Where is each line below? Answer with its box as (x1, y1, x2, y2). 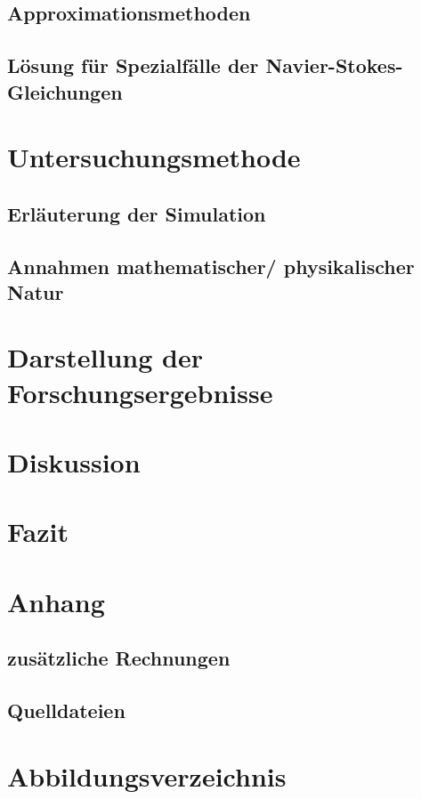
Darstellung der (7, 339, 203, 375)
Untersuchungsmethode (7, 139, 301, 175)
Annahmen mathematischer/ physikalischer (7, 252, 415, 279)
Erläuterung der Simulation (7, 199, 266, 227)
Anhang (7, 583, 105, 619)
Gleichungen (7, 77, 123, 105)
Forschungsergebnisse (7, 374, 273, 410)
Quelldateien (7, 697, 125, 724)
